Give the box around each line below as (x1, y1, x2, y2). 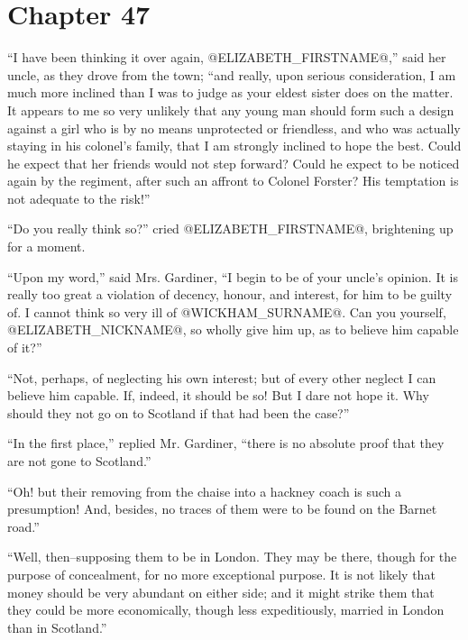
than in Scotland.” (7, 617, 107, 636)
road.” (7, 517, 40, 535)
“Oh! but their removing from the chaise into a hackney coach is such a (7, 481, 402, 500)
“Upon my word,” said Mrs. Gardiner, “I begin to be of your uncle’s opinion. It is (7, 267, 458, 286)
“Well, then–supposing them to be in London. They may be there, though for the (7, 547, 457, 566)
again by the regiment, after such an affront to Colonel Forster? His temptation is (7, 171, 459, 190)
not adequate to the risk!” (7, 188, 151, 207)
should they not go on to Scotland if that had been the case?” (7, 403, 350, 422)
